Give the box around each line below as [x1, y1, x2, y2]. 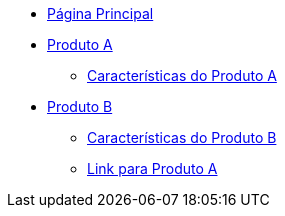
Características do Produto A [87, 67, 277, 84]
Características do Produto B [87, 129, 277, 146]
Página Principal [47, 5, 154, 22]
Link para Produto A [87, 160, 218, 177]
